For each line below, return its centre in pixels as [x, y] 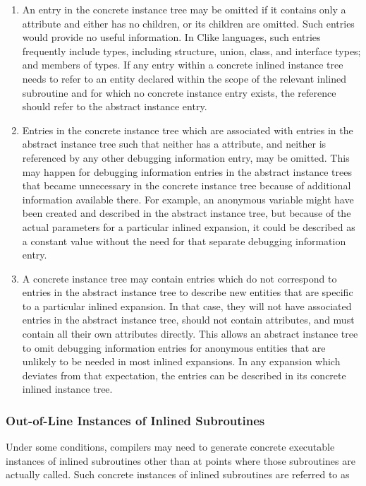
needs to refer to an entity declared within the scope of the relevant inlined [184, 78]
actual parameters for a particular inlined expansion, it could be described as [189, 226]
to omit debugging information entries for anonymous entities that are [174, 347]
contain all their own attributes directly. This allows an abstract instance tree [190, 334]
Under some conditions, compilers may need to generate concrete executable [170, 447]
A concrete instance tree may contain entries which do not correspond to [179, 278]
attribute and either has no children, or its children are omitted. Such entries [188, 23]
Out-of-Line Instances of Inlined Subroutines [135, 420]
